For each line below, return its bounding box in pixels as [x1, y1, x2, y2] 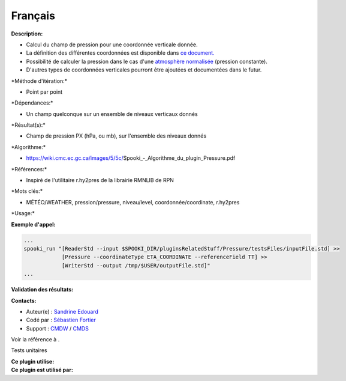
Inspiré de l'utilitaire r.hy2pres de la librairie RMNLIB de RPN [26, 177, 174, 184]
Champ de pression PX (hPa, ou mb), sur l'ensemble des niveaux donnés [26, 132, 207, 139]
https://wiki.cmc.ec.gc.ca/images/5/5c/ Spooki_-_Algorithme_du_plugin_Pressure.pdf [26, 154, 236, 162]
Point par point [26, 88, 63, 96]
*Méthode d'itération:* [11, 77, 68, 84]
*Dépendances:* [11, 99, 53, 106]
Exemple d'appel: [11, 221, 56, 228]
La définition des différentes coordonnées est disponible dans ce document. [26, 49, 215, 56]
